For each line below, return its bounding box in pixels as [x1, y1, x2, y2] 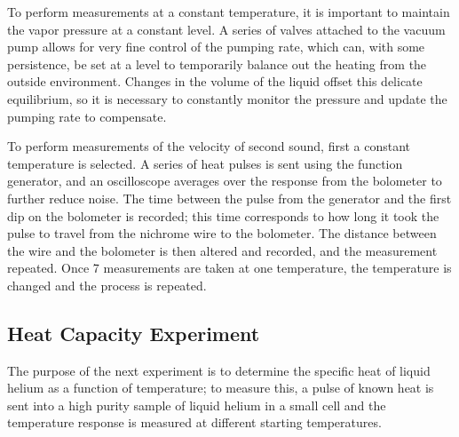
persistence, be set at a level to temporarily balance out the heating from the [7, 54, 427, 73]
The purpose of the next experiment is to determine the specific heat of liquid [7, 361, 431, 379]
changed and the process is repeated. [7, 275, 207, 294]
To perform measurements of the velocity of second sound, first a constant [7, 137, 411, 155]
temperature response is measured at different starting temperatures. [7, 413, 382, 432]
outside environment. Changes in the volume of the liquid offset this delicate [7, 72, 423, 91]
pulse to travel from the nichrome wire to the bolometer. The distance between [7, 224, 437, 242]
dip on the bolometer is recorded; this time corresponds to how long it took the [7, 206, 439, 225]
